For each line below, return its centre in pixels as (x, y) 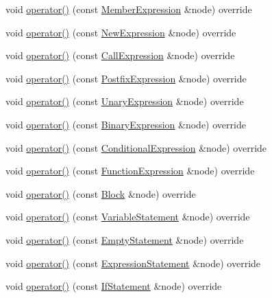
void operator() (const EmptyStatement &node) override (125, 239)
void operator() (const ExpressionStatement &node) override (133, 263)
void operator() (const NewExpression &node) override (121, 32)
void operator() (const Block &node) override (101, 193)
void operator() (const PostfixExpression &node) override (126, 78)
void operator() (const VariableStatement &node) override (128, 217)
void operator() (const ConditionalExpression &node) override (136, 147)
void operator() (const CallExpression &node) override (120, 55)
